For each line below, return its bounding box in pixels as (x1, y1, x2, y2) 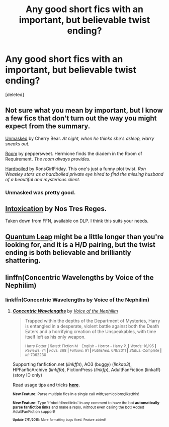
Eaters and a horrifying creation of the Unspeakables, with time (25, 328, 156, 334)
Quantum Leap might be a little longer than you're (5, 232, 164, 241)
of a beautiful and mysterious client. (5, 176, 80, 182)
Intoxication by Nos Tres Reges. (5, 204, 107, 213)
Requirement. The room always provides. (5, 155, 91, 162)
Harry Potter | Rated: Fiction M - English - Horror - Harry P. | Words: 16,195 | (25, 343, 157, 349)
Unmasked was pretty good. (5, 189, 76, 196)
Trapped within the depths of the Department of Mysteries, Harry (25, 317, 160, 324)
